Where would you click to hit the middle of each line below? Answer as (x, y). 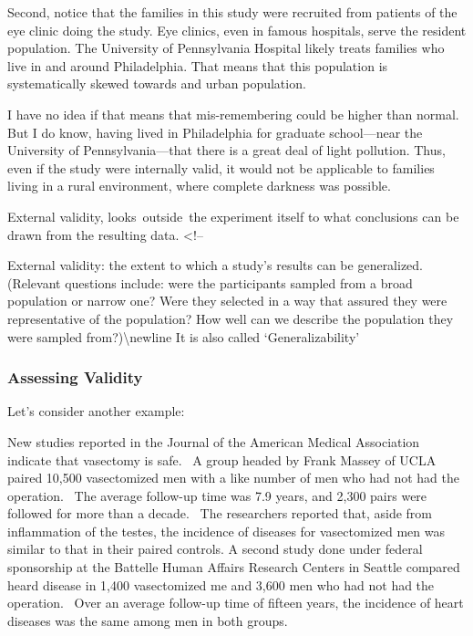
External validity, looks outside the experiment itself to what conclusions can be (233, 216)
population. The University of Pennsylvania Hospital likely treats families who (226, 48)
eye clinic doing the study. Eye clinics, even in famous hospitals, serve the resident (237, 30)
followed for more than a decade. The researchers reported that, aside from (220, 513)
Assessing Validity (75, 377)
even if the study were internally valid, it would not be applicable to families (221, 167)
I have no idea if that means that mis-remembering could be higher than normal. (233, 114)
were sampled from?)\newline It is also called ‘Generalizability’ (184, 336)
